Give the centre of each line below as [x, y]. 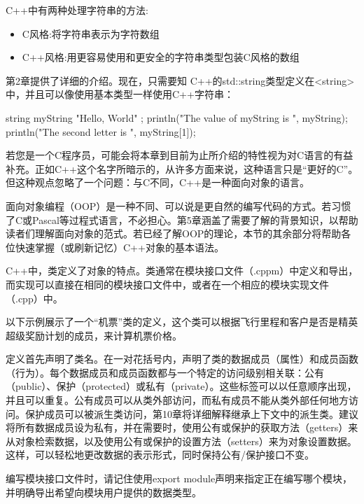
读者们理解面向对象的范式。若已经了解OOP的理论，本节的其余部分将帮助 [174, 233]
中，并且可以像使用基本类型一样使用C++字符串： [120, 94]
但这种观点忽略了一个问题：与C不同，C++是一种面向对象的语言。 [157, 182]
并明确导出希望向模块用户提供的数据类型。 [104, 492]
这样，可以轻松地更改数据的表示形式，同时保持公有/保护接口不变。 [160, 455]
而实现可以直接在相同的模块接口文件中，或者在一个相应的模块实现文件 [167, 284]
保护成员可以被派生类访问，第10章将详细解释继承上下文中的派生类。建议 [191, 413]
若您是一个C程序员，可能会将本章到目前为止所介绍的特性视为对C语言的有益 [180, 155]
